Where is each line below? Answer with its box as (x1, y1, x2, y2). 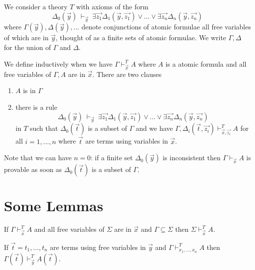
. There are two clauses (92, 69, 162, 79)
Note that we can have (4, 152, 72, 163)
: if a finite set (90, 152, 133, 163)
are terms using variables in (85, 136, 168, 146)
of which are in (4, 32, 49, 43)
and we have (136, 123, 173, 133)
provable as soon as (4, 164, 62, 174)
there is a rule (15, 102, 57, 112)
